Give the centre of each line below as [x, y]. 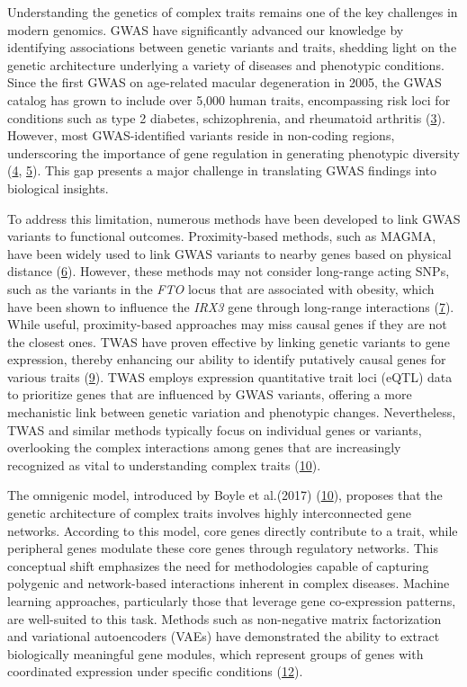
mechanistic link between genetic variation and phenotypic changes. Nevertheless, [232, 412]
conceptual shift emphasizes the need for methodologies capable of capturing [218, 565]
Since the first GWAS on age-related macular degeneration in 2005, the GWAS [225, 82]
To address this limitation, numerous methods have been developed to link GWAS [234, 218]
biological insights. [58, 187]
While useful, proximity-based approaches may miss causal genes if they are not [227, 324]
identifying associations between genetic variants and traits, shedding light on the [232, 47]
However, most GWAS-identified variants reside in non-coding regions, [201, 135]
